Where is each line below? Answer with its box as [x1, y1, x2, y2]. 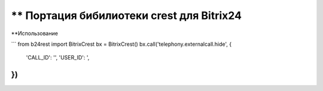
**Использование [11, 30, 58, 37]
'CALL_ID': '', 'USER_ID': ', [26, 54, 90, 61]
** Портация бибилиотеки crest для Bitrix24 [11, 9, 242, 22]
